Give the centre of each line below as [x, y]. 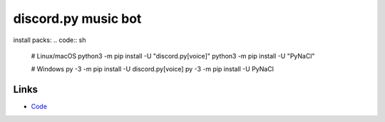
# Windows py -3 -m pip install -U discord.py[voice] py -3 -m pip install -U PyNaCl [153, 69]
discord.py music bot [77, 19]
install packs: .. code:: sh [50, 40]
